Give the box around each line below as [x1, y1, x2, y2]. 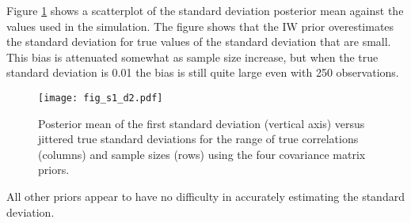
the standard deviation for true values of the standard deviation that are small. [6, 33, 391, 50]
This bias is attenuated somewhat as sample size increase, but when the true [6, 48, 379, 65]
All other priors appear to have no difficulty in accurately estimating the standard [6, 188, 405, 204]
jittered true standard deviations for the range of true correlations [38, 130, 359, 147]
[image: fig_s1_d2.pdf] [38, 92, 163, 104]
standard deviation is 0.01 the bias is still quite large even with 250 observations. [6, 64, 399, 81]
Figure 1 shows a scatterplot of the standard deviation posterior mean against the [6, 2, 404, 18]
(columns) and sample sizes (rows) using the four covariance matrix [38, 146, 366, 162]
